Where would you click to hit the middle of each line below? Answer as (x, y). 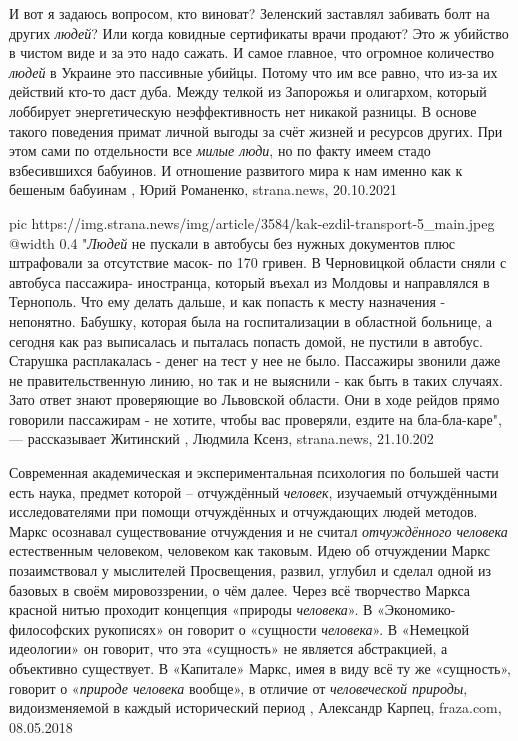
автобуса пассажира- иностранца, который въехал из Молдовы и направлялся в (249, 281)
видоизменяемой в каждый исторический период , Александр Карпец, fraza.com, (255, 707)
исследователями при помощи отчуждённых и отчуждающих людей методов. (243, 511)
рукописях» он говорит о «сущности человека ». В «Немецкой (282, 628)
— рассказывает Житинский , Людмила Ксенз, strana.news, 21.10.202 (221, 438)
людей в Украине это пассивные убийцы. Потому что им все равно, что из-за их (253, 71)
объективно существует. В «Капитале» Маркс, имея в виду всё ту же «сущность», (260, 668)
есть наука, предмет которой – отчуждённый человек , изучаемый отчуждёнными (253, 491)
